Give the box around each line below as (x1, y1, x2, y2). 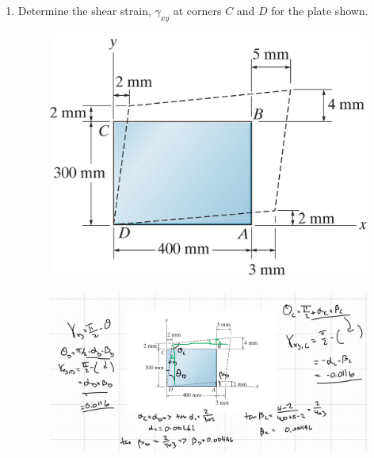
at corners (173, 2, 222, 18)
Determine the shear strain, (17, 2, 151, 18)
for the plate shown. (271, 2, 368, 18)
